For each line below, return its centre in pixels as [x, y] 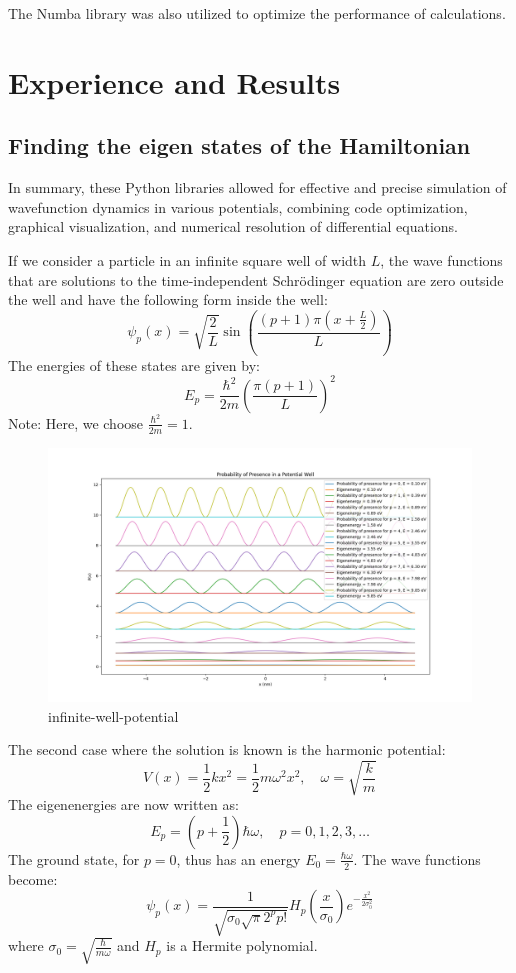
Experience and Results [174, 81]
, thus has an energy [238, 858]
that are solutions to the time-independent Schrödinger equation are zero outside [256, 279]
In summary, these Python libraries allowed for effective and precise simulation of [257, 187]
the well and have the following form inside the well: [168, 299]
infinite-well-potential [113, 715]
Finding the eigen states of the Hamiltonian [239, 145]
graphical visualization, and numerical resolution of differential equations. [233, 226]
